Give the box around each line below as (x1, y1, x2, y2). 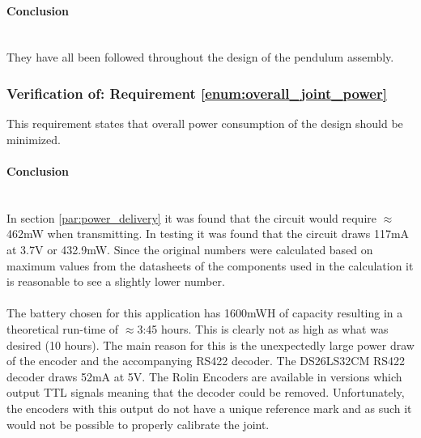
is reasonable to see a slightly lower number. (6, 273, 225, 290)
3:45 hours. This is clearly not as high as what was (137, 320, 389, 337)
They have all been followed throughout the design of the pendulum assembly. (6, 49, 394, 66)
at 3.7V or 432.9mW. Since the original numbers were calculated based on (6, 240, 373, 257)
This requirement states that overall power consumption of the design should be (6, 115, 403, 132)
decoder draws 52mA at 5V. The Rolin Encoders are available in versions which (6, 368, 402, 385)
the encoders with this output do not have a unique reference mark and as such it (6, 399, 412, 416)
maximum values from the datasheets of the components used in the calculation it (6, 257, 414, 274)
